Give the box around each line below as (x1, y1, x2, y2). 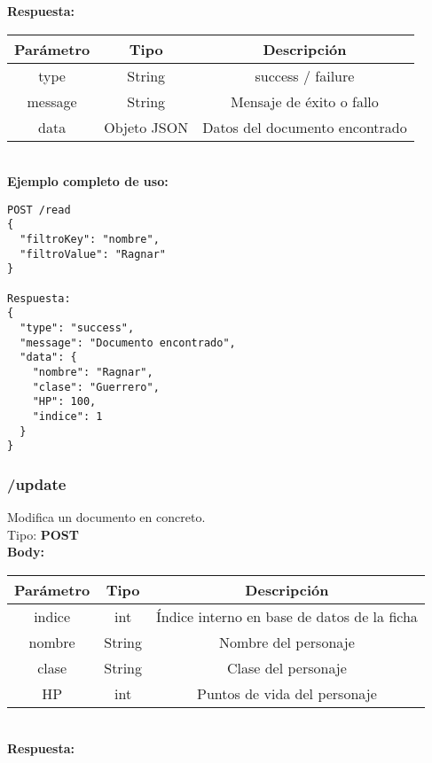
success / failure (255, 65, 355, 86)
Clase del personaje (226, 657, 347, 678)
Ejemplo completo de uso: (7, 172, 169, 191)
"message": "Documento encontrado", (20, 336, 236, 349)
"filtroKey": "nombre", (20, 233, 160, 246)
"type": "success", (20, 322, 135, 335)
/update (7, 472, 67, 494)
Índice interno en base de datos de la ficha (155, 605, 418, 627)
